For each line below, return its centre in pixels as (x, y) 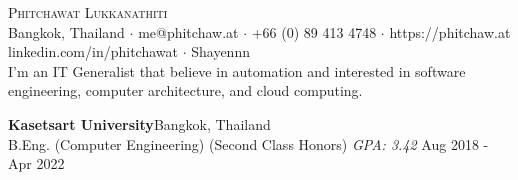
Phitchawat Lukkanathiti (88, 12)
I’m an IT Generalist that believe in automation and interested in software (237, 70)
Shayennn (220, 51)
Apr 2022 (36, 163)
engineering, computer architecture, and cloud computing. (185, 90)
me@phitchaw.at (188, 31)
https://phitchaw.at (450, 31)
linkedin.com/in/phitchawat (93, 51)
